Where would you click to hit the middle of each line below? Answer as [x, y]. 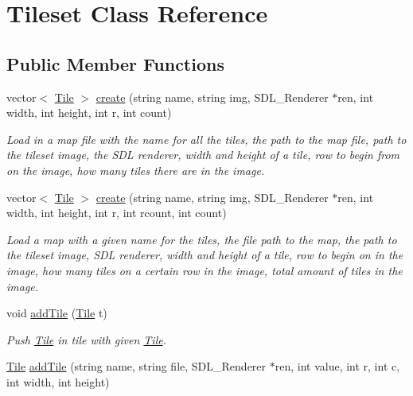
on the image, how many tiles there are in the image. [136, 170]
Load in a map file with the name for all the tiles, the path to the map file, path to [206, 139]
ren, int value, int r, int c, [337, 366]
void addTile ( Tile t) [57, 313]
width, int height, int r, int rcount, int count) [117, 213]
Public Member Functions [115, 63]
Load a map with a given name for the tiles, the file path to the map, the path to [202, 239]
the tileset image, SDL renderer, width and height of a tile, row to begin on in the [205, 255]
